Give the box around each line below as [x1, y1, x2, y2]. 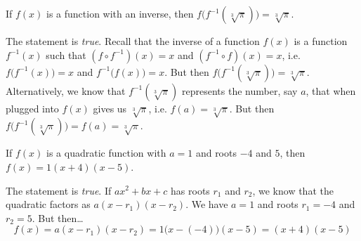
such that [46, 47, 86, 62]
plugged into [6, 100, 59, 115]
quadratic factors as [6, 197, 91, 211]
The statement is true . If [6, 183, 112, 197]
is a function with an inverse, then [46, 6, 194, 20]
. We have [185, 197, 228, 211]
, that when [306, 83, 356, 98]
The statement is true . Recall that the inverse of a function [6, 34, 260, 48]
